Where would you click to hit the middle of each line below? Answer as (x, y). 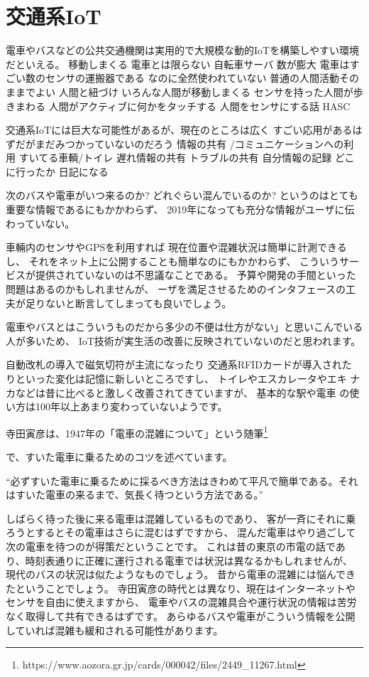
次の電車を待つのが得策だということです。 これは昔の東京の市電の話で (171, 546)
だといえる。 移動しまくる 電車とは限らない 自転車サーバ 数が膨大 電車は (178, 64)
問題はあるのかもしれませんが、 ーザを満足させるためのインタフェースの (176, 289)
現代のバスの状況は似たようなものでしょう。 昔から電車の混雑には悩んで (176, 574)
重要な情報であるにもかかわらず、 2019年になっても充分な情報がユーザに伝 (180, 209)
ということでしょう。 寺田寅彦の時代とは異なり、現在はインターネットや (185, 588)
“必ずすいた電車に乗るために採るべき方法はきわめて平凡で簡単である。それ (182, 480)
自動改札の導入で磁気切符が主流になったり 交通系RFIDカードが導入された (179, 364)
